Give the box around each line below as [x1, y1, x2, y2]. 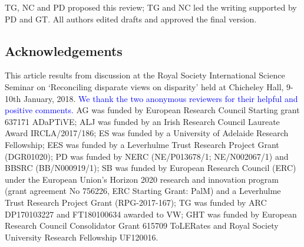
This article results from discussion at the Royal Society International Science [5, 69, 285, 81]
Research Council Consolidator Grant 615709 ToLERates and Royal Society [5, 219, 279, 232]
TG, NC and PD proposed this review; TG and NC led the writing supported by [5, 1, 297, 13]
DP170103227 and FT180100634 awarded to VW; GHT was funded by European [5, 208, 297, 220]
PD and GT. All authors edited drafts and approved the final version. [5, 12, 257, 25]
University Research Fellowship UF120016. [5, 230, 158, 243]
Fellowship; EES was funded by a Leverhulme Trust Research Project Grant [5, 138, 279, 150]
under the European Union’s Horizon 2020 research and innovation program [5, 173, 279, 185]
